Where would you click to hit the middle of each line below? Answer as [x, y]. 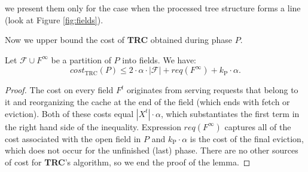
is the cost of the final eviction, [247, 138]
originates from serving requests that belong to [212, 90]
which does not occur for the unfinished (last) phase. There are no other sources [152, 150]
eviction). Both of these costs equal [69, 113]
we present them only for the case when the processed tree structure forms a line [153, 8]
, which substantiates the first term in [230, 113]
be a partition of [81, 59]
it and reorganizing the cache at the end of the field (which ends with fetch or [147, 101]
